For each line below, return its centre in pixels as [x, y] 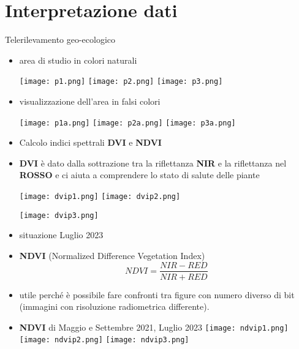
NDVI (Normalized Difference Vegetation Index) [112, 255]
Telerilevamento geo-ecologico [60, 39]
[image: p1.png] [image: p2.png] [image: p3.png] [121, 82]
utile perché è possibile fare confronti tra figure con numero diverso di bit [157, 294]
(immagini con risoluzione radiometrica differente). [114, 306]
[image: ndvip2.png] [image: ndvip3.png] [104, 340]
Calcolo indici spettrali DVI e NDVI [90, 142]
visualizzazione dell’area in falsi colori [90, 101]
